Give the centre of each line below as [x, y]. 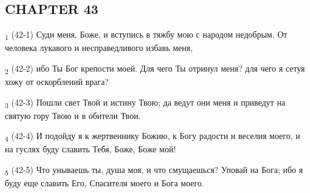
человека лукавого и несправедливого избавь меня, [99, 48]
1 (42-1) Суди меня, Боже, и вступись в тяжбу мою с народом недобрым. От [146, 35]
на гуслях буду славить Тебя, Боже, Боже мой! [90, 149]
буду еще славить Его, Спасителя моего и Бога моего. [105, 183]
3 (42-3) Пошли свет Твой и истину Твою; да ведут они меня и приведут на [145, 103]
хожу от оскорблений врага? [57, 82]
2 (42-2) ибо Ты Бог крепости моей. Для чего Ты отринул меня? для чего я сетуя [155, 69]
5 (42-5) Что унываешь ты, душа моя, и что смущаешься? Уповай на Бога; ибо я [154, 170]
